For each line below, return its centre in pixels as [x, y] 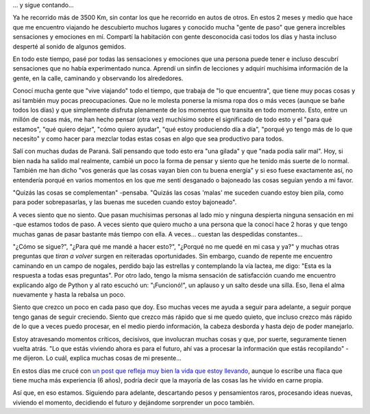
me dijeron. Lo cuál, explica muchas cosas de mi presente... [97, 358]
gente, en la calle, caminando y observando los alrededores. [98, 78]
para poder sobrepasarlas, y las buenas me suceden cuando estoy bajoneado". [125, 202]
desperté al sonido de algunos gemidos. [70, 46]
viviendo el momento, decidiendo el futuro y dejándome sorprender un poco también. [134, 402]
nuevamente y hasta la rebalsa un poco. [69, 294]
